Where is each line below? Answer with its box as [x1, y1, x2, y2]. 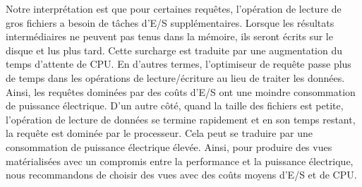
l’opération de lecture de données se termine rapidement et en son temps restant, [6, 111, 356, 126]
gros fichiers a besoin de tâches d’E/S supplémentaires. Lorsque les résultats [6, 15, 334, 30]
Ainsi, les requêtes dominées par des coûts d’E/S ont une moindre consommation [6, 84, 356, 99]
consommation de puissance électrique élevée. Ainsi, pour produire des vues [6, 139, 332, 154]
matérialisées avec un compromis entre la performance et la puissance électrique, [6, 153, 354, 168]
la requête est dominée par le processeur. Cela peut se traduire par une [6, 126, 313, 140]
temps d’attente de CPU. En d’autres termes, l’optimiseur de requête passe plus [6, 56, 351, 71]
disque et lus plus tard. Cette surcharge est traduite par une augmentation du [6, 42, 342, 57]
